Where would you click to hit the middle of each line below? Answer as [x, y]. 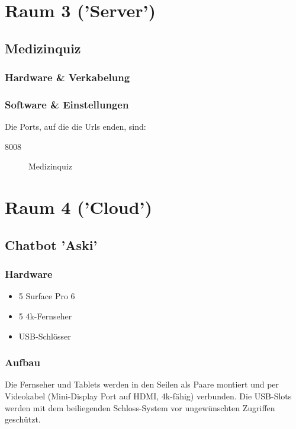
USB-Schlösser [45, 336]
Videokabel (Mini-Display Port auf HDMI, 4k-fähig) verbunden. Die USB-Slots [148, 396]
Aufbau [22, 362]
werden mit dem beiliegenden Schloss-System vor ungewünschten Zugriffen [140, 407]
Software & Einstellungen [67, 104]
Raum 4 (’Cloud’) [79, 207]
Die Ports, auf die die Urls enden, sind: [75, 127]
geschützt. [23, 419]
